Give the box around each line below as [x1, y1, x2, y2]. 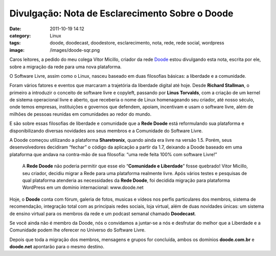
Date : [9, 26, 21, 32]
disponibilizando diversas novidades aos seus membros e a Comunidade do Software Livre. [9, 127, 203, 134]
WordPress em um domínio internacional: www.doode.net [22, 184, 144, 190]
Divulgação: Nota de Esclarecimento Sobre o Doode [9, 8, 234, 19]
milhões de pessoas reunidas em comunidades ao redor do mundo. [9, 111, 152, 117]
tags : [9, 40, 21, 46]
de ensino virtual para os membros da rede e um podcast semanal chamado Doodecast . [9, 210, 196, 217]
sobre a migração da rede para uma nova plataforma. [9, 63, 122, 70]
